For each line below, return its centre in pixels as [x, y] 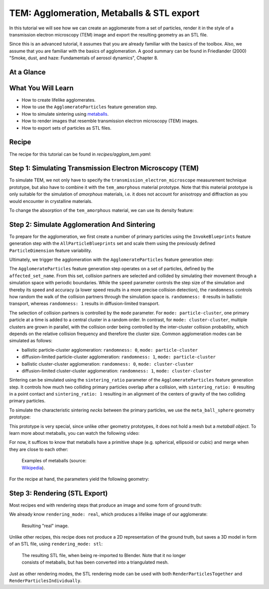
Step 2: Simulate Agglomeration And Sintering [82, 224]
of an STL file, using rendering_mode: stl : [56, 544]
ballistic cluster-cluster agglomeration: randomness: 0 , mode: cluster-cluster [108, 364]
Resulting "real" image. [45, 526]
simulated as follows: [31, 341]
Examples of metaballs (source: [54, 461]
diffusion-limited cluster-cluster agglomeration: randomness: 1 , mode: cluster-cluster [117, 371]
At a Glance [27, 72]
